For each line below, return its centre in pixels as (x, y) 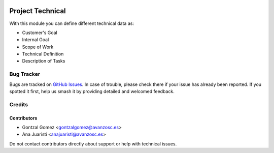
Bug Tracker (25, 74)
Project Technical (38, 11)
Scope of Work (38, 47)
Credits (19, 104)
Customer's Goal (40, 33)
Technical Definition (43, 54)
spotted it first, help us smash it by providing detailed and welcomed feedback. (92, 91)
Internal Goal (36, 40)
